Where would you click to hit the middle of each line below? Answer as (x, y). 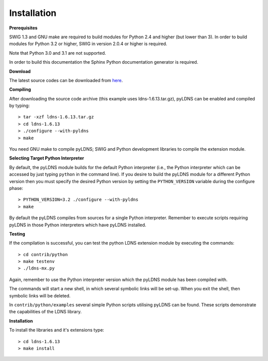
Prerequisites (23, 28)
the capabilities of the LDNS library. (45, 312)
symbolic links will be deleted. (40, 295)
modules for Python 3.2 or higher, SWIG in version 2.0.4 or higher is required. (88, 44)
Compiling (20, 90)
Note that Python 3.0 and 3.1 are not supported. (58, 53)
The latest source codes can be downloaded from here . (66, 80)
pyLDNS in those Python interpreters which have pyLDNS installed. (78, 225)
